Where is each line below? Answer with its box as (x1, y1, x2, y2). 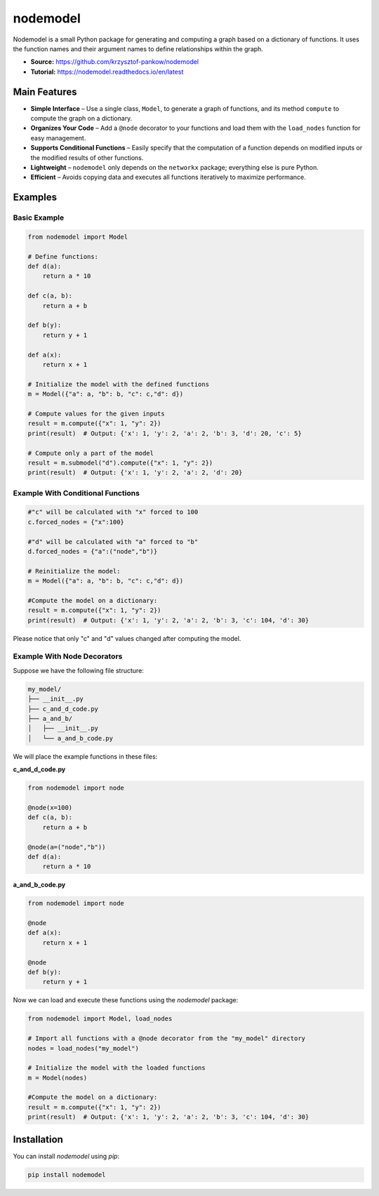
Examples (13, 192, 58, 204)
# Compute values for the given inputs (27, 409, 165, 418)
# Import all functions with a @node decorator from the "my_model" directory (27, 1035, 305, 1042)
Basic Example (13, 213, 65, 222)
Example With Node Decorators (13, 651, 123, 661)
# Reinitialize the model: (27, 567, 121, 575)
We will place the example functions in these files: (13, 752, 158, 761)
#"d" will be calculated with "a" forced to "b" (27, 538, 199, 545)
